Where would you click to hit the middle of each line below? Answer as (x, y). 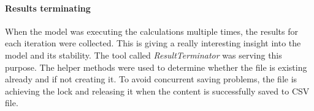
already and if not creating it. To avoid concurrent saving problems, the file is (151, 79)
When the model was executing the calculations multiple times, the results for (151, 31)
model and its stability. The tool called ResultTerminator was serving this (144, 55)
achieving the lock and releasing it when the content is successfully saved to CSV (157, 91)
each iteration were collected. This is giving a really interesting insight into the (153, 43)
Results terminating (48, 8)
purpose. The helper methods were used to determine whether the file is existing (156, 67)
